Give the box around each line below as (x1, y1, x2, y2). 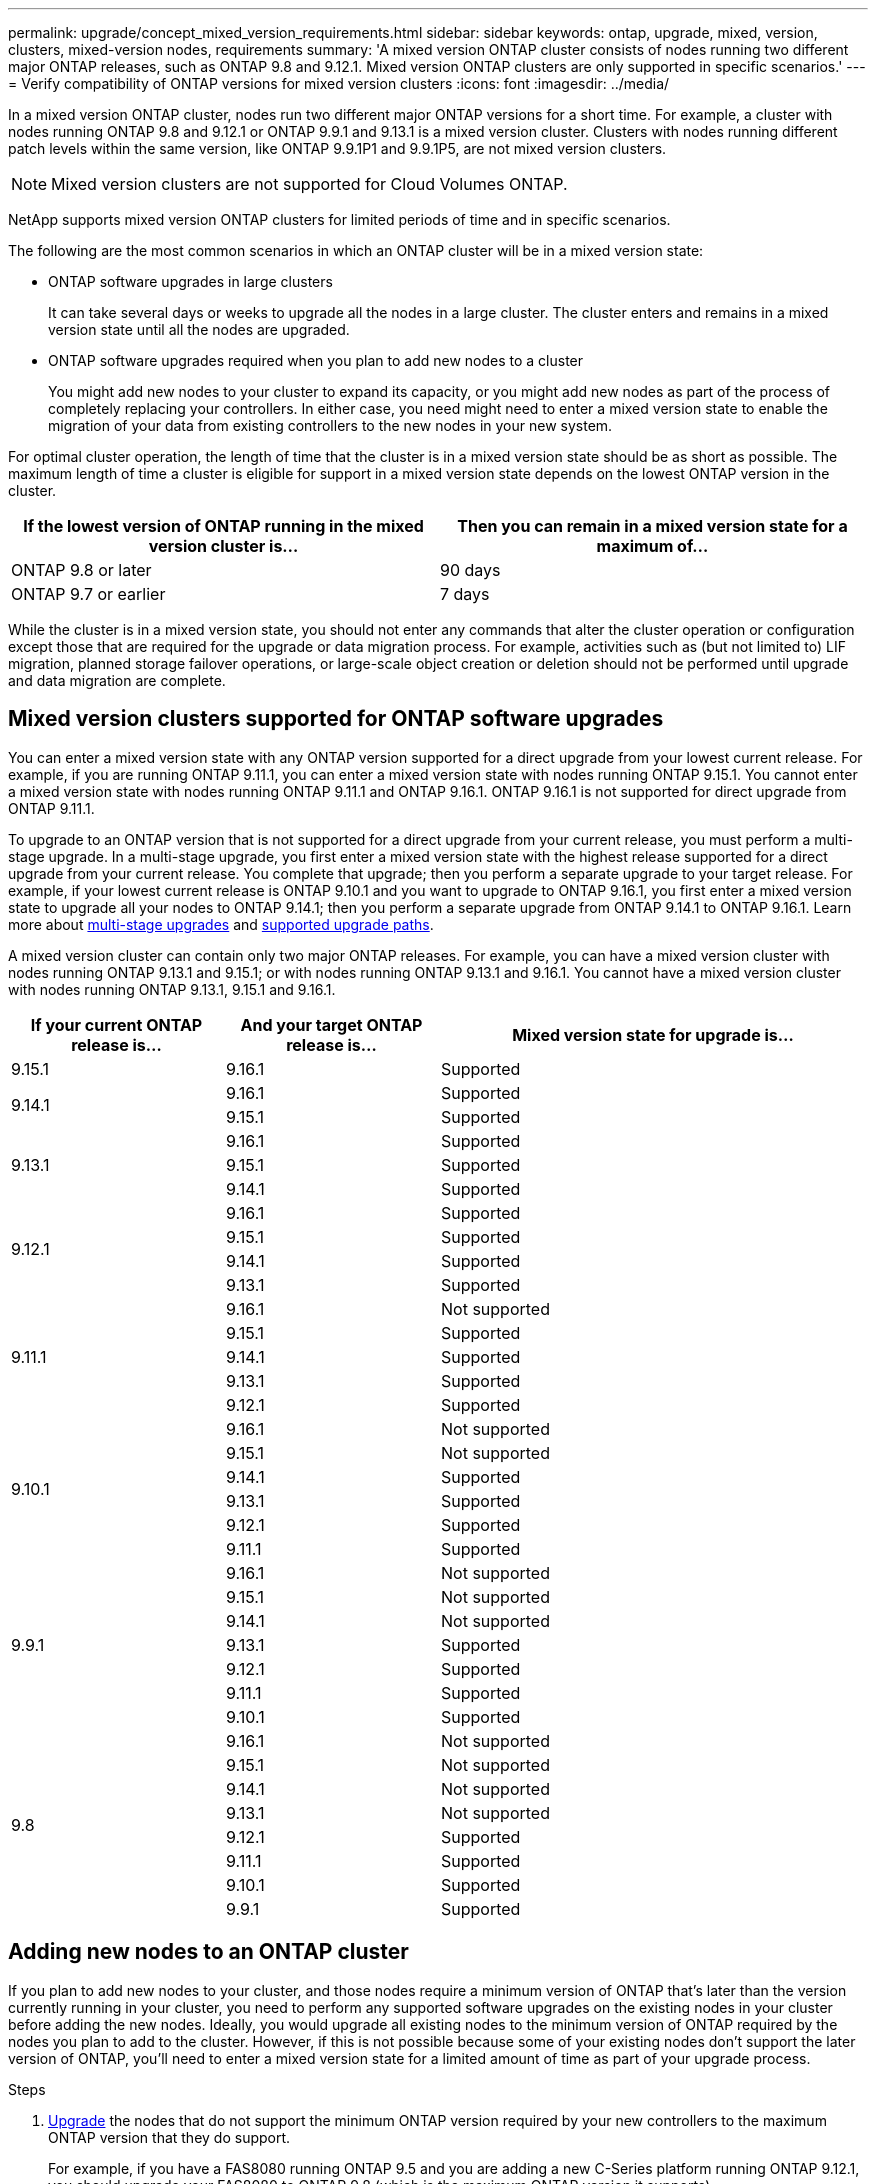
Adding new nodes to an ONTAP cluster (8, 1939, 409, 1965)
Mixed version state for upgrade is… (512, 1024, 794, 1045)
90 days (440, 560, 501, 580)
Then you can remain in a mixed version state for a (457, 516, 848, 536)
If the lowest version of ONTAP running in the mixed (23, 516, 424, 536)
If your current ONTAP (30, 1014, 203, 1035)
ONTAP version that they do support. (48, 2128, 291, 2146)
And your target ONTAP (240, 1014, 423, 1035)
